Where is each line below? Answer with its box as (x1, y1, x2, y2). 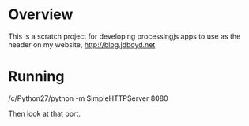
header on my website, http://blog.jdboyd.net (8, 39, 156, 49)
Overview (8, 6, 74, 24)
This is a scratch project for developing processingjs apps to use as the (8, 31, 241, 41)
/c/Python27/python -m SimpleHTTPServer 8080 (8, 93, 168, 103)
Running (8, 68, 65, 86)
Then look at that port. (8, 109, 81, 118)
